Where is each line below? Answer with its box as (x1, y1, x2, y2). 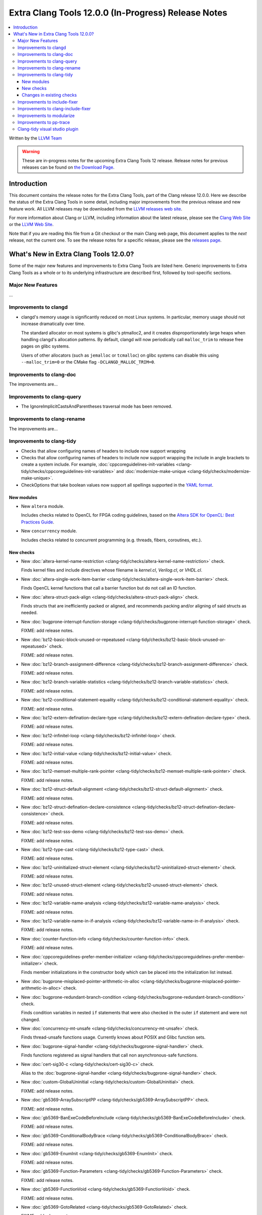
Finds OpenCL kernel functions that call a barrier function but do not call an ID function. (21, 585, 196, 591)
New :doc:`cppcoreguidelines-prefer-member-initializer (21, 954, 132, 959)
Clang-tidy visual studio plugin (17, 126, 79, 132)
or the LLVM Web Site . (9, 222, 54, 227)
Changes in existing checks (22, 92, 77, 98)
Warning (22, 149, 40, 155)
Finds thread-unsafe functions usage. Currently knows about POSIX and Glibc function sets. (21, 1034, 206, 1040)
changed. (21, 1016, 40, 1023)
